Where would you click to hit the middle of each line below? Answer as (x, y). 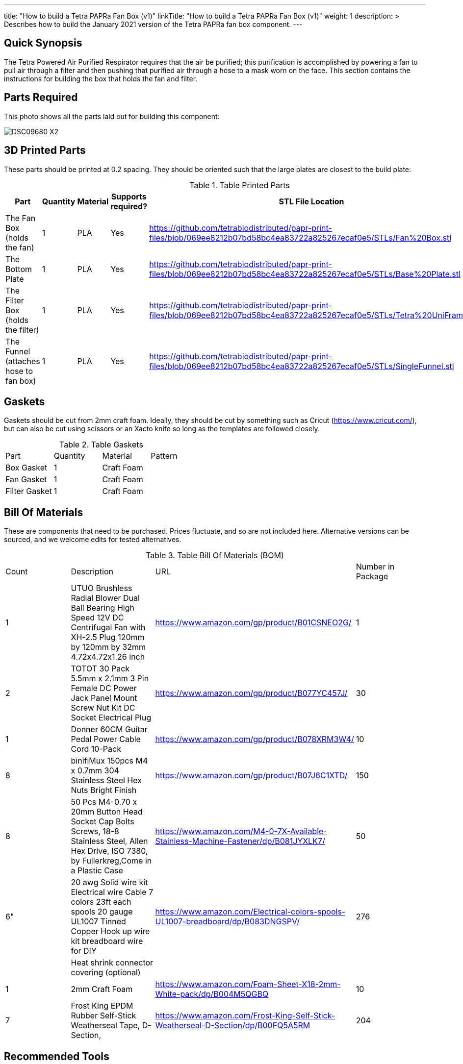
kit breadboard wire (107, 941)
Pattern (164, 456)
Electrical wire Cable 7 (112, 892)
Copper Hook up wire (110, 931)
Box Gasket (26, 468)
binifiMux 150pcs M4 (109, 761)
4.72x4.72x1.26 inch (108, 657)
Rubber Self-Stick (103, 1016)
